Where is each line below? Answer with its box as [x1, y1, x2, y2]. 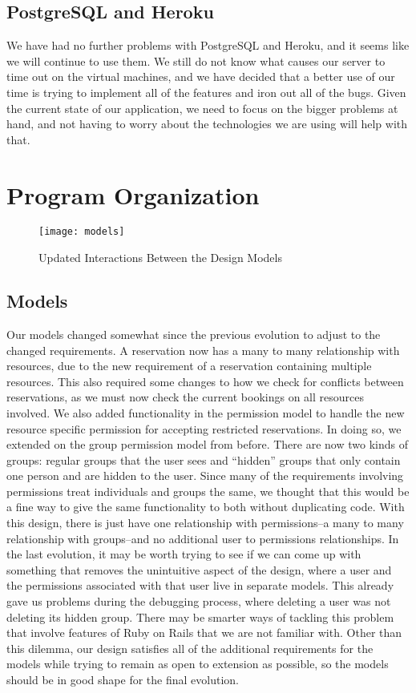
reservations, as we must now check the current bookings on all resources [6, 389, 364, 405]
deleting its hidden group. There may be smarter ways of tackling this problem [6, 608, 394, 625]
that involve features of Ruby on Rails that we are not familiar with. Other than [6, 624, 402, 641]
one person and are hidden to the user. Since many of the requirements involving [6, 467, 404, 484]
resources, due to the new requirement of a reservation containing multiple [6, 357, 372, 374]
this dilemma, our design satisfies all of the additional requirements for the [6, 639, 374, 656]
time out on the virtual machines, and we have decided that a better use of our [6, 68, 395, 85]
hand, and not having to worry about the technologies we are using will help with [6, 115, 408, 132]
